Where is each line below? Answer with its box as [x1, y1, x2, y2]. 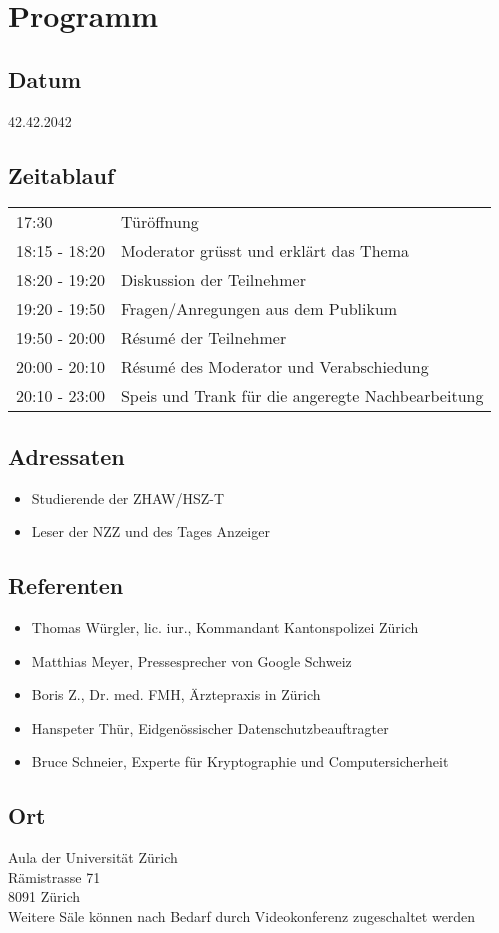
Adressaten [8, 440, 125, 471]
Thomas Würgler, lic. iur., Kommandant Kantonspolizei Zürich [31, 616, 419, 637]
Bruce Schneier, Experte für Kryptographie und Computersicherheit [31, 751, 449, 772]
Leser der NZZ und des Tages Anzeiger [31, 521, 270, 542]
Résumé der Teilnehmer [120, 326, 287, 350]
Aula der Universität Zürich [8, 847, 178, 868]
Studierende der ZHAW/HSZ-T [31, 487, 225, 508]
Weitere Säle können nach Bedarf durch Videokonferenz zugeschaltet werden [8, 905, 476, 926]
